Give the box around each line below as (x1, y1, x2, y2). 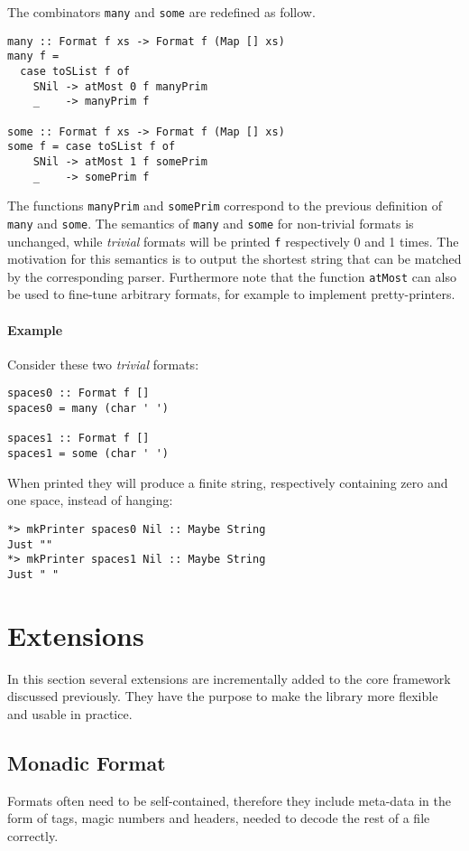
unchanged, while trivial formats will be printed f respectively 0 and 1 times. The (7, 231, 459, 250)
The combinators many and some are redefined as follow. (7, 3, 316, 21)
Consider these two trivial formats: (7, 354, 199, 373)
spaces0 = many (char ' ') (7, 402, 169, 416)
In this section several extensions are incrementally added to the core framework (7, 669, 451, 687)
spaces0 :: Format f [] (7, 387, 150, 400)
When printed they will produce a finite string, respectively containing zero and (7, 472, 448, 491)
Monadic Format (7, 748, 166, 776)
